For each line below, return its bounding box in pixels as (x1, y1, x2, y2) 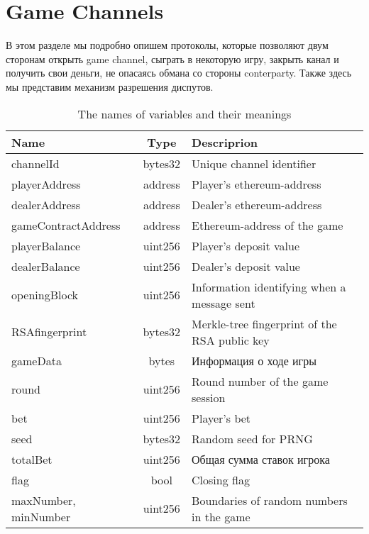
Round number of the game (192, 372, 329, 389)
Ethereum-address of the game (192, 216, 343, 233)
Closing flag (192, 471, 250, 488)
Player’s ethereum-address (192, 175, 321, 192)
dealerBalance (11, 257, 80, 274)
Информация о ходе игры (192, 352, 316, 369)
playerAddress (11, 175, 81, 192)
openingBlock (11, 287, 79, 303)
